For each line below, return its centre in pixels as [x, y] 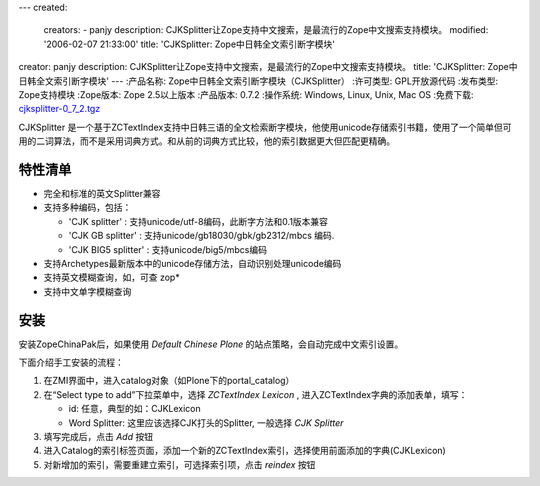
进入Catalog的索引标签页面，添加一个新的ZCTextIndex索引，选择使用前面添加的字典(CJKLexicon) [245, 451]
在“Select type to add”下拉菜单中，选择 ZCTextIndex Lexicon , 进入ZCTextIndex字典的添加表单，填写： [255, 394]
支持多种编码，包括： [87, 207]
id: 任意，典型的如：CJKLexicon [135, 409]
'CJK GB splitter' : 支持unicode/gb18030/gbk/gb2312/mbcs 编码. [201, 236]
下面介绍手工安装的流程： [71, 362]
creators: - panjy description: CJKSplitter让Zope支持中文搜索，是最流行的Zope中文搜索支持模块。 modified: [266, 30]
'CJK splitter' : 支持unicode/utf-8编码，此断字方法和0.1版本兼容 [198, 221]
